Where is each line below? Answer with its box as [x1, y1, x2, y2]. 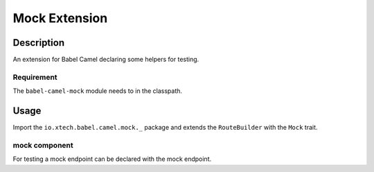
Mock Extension [12, 10, 108, 26]
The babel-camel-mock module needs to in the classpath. [12, 87, 183, 95]
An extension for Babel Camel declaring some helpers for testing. [12, 55, 199, 64]
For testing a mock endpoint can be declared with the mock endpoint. [12, 155, 212, 163]
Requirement [12, 72, 58, 82]
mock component [12, 140, 73, 150]
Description [12, 37, 65, 49]
